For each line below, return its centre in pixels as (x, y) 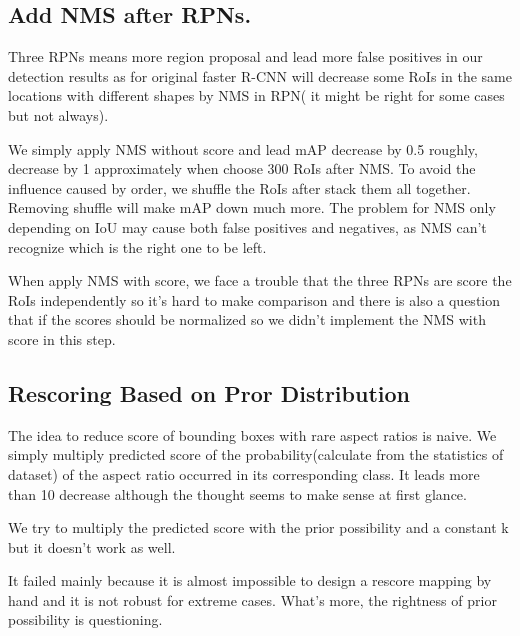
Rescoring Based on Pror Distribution (209, 392)
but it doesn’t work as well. (92, 546)
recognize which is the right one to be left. (137, 246)
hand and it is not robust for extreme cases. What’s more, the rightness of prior (252, 599)
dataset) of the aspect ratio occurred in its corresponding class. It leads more (244, 473)
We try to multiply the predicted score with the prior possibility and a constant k (258, 527)
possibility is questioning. (85, 619)
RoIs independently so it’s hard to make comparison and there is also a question (254, 299)
